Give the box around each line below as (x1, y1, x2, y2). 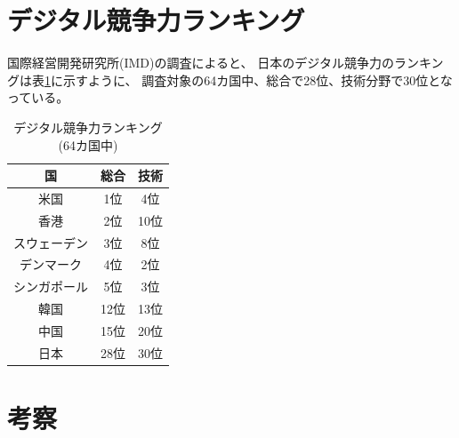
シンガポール (13, 277, 88, 296)
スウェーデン (13, 233, 88, 251)
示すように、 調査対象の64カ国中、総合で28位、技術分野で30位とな (62, 70, 453, 89)
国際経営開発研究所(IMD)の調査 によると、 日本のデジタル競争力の (7, 53, 394, 72)
